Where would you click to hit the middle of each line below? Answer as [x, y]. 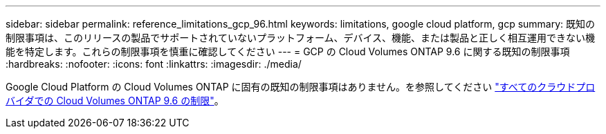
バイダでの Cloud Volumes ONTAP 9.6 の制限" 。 [115, 100]
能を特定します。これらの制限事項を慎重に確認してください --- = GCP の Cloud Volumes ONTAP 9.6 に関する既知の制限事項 [288, 51]
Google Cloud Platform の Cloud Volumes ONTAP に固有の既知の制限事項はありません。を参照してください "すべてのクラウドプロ [301, 87]
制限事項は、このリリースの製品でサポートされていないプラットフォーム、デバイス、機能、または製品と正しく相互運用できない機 [301, 38]
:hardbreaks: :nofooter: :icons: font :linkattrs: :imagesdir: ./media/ [154, 64]
